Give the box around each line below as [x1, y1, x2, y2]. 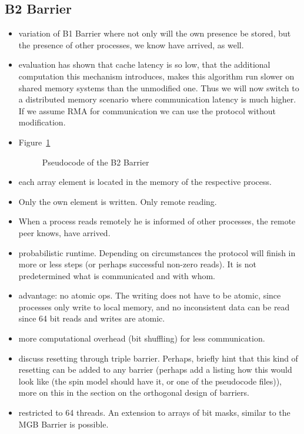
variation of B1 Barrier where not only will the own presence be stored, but [18, 27, 291, 39]
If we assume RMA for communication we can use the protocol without [18, 104, 276, 117]
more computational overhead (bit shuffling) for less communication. [18, 332, 265, 344]
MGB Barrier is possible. [18, 418, 109, 430]
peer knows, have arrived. [18, 226, 111, 238]
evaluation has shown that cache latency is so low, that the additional [18, 58, 270, 71]
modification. [18, 116, 66, 128]
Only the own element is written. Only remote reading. [18, 195, 217, 207]
